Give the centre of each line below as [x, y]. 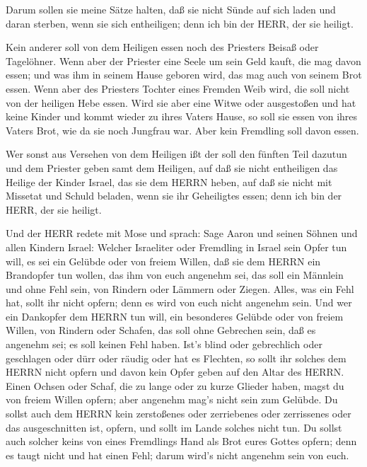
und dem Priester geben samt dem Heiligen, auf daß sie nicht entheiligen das [172, 167]
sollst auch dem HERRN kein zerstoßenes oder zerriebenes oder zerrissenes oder [179, 414]
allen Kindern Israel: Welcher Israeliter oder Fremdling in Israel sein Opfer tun [176, 247]
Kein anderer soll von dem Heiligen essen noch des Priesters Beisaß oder [162, 47]
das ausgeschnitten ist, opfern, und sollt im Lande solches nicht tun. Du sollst [174, 427]
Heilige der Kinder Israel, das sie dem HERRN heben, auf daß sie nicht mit [169, 181]
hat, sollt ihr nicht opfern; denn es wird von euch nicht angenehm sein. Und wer [179, 302]
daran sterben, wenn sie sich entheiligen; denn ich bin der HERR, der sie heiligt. [180, 23]
